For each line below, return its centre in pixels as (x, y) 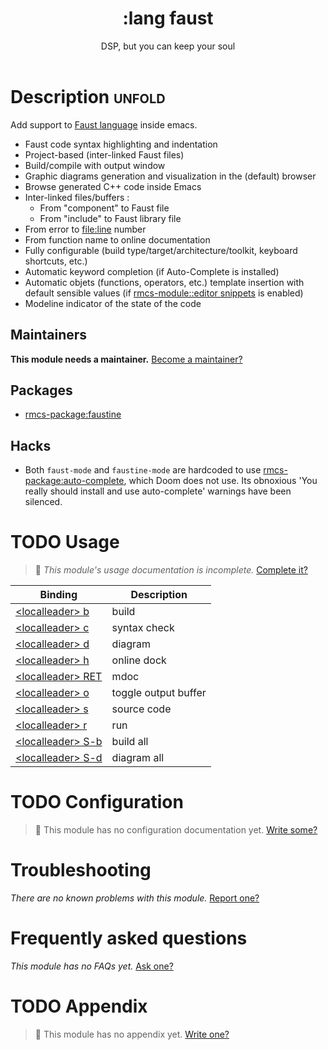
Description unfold (88, 96)
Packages (41, 390)
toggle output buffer (159, 693)
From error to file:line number (85, 229)
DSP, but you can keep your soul (168, 46)
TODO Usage (65, 542)
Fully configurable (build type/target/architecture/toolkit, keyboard (161, 250)
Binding (58, 595)
